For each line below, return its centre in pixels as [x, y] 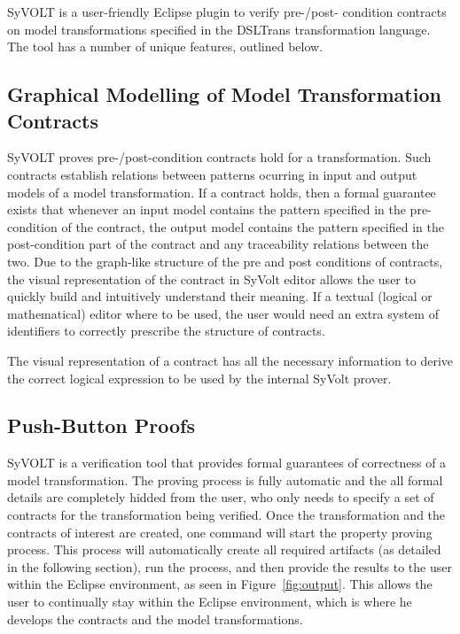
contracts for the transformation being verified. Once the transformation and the [226, 515]
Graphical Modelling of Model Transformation [224, 94]
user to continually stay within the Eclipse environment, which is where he [210, 602]
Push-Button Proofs [101, 425]
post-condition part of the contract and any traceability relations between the [218, 244]
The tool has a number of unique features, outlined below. [165, 46]
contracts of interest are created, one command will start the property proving [220, 532]
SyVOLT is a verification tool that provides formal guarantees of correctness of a [227, 463]
